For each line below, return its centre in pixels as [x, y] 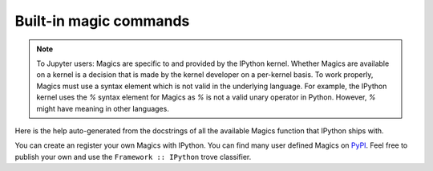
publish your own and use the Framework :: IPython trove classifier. [133, 157]
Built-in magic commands [102, 21]
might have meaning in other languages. [103, 108]
